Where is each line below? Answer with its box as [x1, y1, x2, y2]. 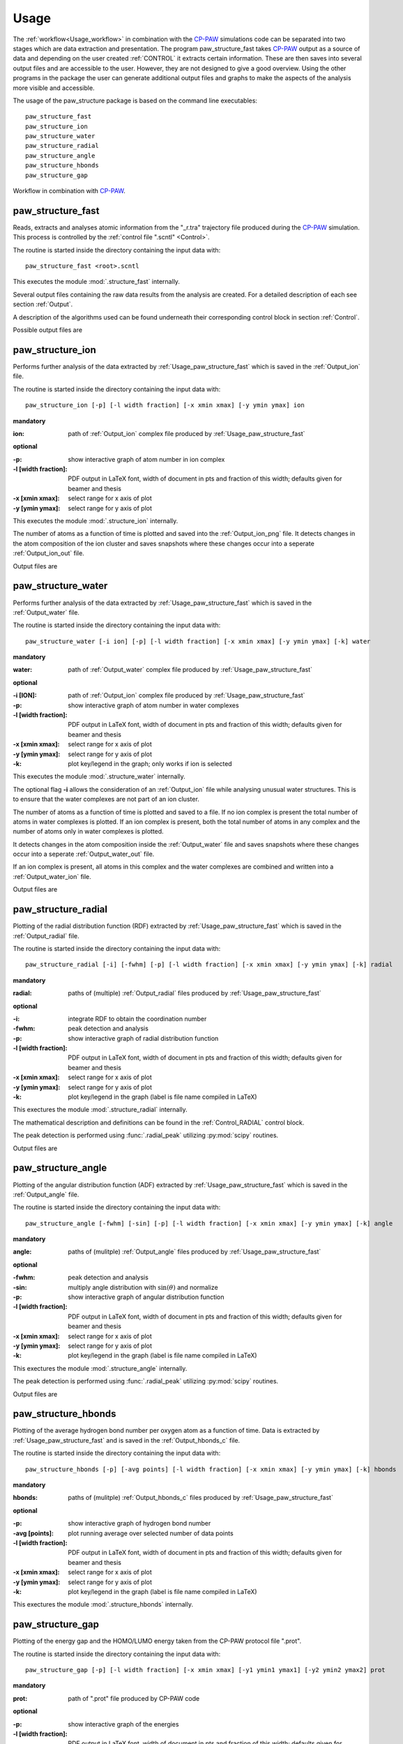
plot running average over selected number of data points [68, 1528, 234, 1538]
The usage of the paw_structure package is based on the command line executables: [13, 96, 258, 105]
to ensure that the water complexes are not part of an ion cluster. [13, 795, 200, 804]
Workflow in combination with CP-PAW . [13, 187, 126, 195]
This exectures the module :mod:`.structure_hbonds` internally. [13, 1600, 193, 1609]
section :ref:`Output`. [13, 300, 73, 308]
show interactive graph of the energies [68, 1720, 179, 1728]
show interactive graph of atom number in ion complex [68, 455, 225, 463]
